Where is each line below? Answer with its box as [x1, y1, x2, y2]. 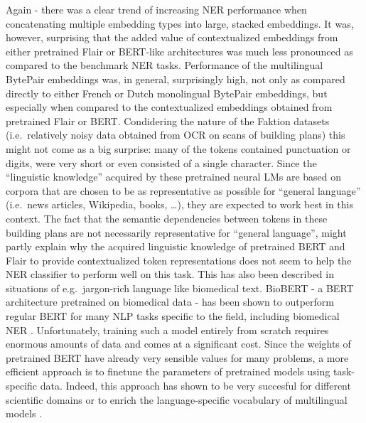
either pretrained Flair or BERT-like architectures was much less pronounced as [6, 43, 353, 58]
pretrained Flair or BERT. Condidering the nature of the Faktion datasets [6, 113, 330, 128]
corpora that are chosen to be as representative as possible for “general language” [6, 183, 361, 198]
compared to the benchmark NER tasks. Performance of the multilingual [6, 58, 323, 73]
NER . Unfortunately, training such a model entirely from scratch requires [6, 322, 329, 337]
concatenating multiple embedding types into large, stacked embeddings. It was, [6, 16, 354, 31]
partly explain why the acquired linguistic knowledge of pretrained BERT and [6, 239, 345, 254]
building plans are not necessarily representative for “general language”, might [6, 225, 347, 240]
